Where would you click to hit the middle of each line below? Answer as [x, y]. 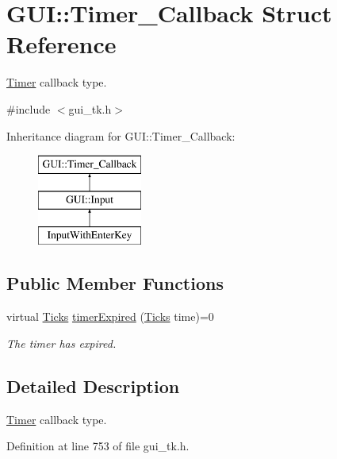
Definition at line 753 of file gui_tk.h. [98, 446]
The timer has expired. [61, 343]
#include [29, 108]
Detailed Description [93, 386]
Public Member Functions [115, 283]
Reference [61, 44]
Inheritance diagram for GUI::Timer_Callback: [121, 135]
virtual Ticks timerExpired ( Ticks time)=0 [110, 316]
